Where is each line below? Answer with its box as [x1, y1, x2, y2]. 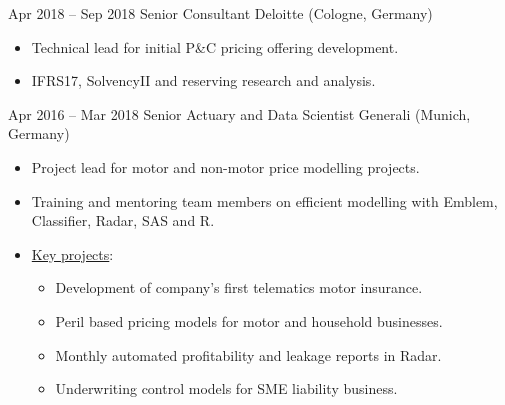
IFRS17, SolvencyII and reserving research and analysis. [31, 70, 376, 91]
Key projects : [31, 243, 114, 264]
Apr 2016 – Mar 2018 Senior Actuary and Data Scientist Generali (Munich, [8, 103, 471, 124]
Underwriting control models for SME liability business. [55, 378, 398, 399]
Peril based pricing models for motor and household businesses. [55, 310, 443, 331]
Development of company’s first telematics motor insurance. [55, 277, 423, 298]
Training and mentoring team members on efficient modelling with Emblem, [31, 190, 498, 211]
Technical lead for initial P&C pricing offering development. [31, 36, 399, 57]
